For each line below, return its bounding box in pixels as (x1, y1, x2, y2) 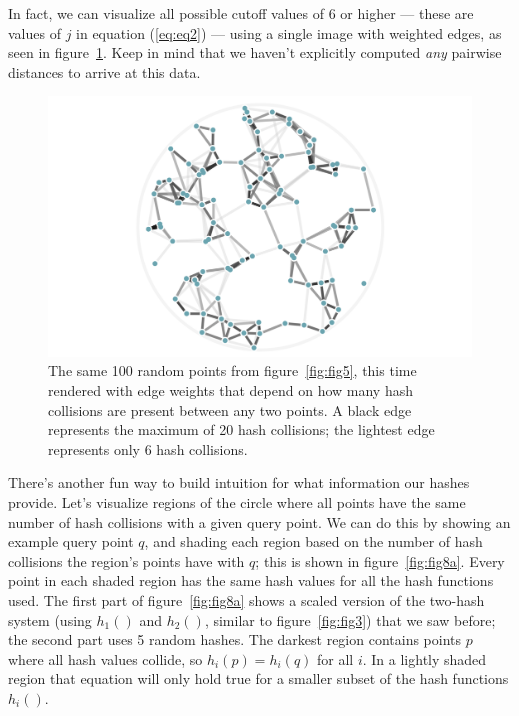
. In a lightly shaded (362, 648, 487, 669)
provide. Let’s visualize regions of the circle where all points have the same (8, 491, 466, 512)
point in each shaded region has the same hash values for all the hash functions (8, 570, 494, 591)
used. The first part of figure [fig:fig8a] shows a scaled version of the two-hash (8, 589, 485, 610)
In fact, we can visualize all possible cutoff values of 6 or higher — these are (8, 3, 474, 23)
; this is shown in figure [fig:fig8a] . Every (255, 550, 505, 571)
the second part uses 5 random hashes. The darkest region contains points (8, 629, 462, 650)
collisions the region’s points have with (8, 550, 245, 571)
